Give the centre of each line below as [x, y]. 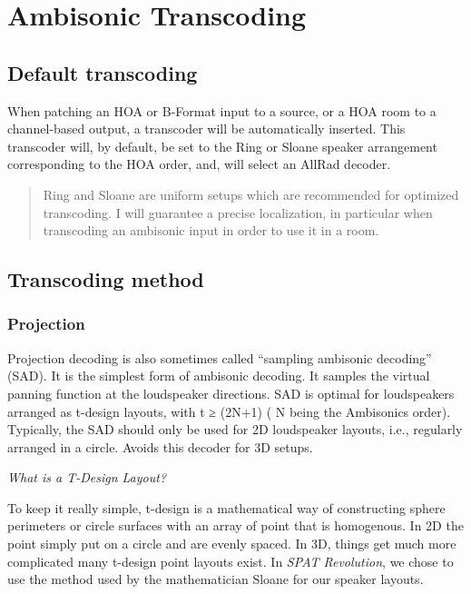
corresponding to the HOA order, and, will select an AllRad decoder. [199, 164]
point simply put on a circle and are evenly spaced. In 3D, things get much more [232, 544]
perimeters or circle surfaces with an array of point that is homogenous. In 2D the [235, 525]
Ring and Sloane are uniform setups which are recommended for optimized [251, 194]
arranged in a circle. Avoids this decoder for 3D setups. [160, 446]
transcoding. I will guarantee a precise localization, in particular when [238, 212]
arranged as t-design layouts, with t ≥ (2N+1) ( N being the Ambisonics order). [229, 411]
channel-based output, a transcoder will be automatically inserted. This [206, 129]
